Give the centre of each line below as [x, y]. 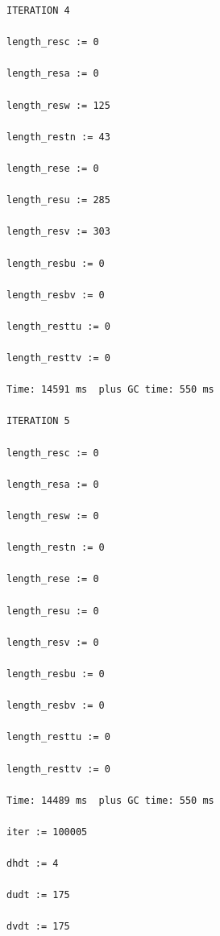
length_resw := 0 [53, 516]
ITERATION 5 [38, 421]
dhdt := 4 [33, 864]
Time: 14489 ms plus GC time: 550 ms [110, 800]
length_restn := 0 [56, 548]
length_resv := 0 [53, 642]
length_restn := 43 [58, 137]
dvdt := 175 [38, 927]
